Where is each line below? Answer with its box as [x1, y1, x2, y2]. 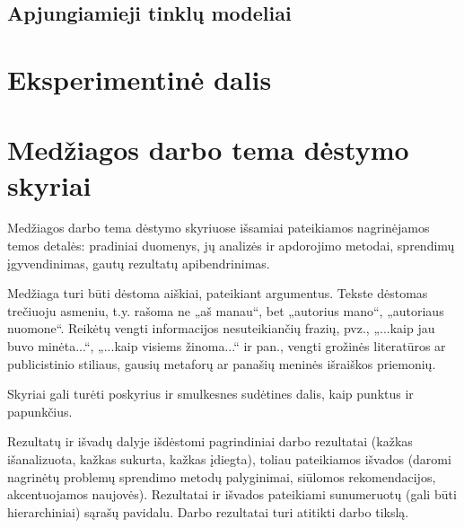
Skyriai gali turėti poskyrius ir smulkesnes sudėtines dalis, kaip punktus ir [7, 384, 414, 403]
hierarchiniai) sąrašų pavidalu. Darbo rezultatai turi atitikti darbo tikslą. [7, 502, 409, 521]
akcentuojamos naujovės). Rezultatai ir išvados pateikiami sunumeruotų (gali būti [7, 485, 457, 504]
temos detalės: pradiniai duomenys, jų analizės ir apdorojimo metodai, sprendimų [7, 236, 455, 255]
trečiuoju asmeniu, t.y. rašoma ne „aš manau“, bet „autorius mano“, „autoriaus [7, 301, 444, 320]
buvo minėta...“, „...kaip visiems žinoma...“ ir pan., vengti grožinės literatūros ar [7, 337, 446, 356]
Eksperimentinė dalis [7, 60, 272, 97]
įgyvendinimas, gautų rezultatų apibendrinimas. [7, 253, 270, 272]
